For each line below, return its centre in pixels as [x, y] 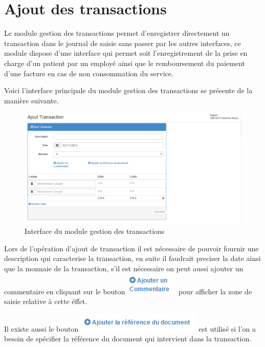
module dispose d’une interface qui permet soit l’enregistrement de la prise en [126, 53]
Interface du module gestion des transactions [95, 231]
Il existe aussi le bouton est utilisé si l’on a [130, 328]
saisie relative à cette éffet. [46, 301]
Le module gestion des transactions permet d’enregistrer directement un [117, 33]
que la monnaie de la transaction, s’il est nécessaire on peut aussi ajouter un [124, 268]
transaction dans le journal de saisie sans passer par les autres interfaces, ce [123, 43]
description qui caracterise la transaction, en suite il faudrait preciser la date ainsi [132, 258]
